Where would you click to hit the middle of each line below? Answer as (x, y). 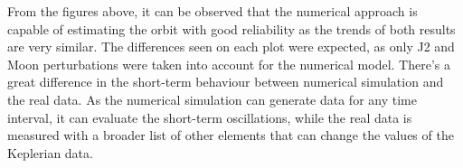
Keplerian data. (50, 152)
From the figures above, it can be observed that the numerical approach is (213, 11)
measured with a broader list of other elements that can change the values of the (231, 135)
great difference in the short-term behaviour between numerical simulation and (226, 82)
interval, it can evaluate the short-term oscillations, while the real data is (210, 117)
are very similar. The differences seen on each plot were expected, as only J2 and (231, 47)
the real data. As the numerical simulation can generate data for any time (212, 99)
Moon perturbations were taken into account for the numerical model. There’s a (229, 64)
